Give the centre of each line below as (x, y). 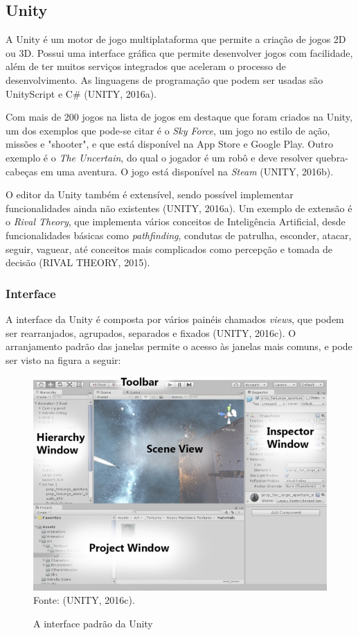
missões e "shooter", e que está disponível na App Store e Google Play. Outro (169, 144)
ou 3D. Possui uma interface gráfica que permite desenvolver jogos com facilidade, (179, 52)
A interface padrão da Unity (93, 624)
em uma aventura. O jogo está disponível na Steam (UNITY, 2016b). (187, 171)
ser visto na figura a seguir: (63, 359)
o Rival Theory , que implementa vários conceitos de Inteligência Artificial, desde (176, 221)
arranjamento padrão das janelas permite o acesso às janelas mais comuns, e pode (179, 346)
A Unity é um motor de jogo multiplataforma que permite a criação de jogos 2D (176, 39)
